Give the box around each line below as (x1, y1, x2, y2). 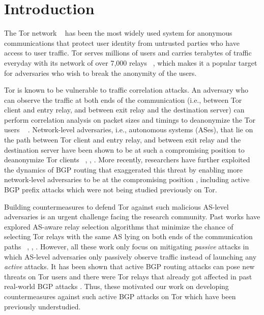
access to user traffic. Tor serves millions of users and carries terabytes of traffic (4, 47, 252, 58)
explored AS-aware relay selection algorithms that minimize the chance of (4, 221, 233, 232)
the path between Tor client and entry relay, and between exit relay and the (4, 134, 241, 145)
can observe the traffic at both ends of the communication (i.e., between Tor (4, 94, 242, 105)
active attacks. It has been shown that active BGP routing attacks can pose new (4, 261, 255, 272)
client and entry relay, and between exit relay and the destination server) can (4, 104, 245, 115)
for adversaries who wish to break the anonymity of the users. (4, 67, 197, 78)
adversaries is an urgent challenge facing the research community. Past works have (4, 211, 260, 222)
